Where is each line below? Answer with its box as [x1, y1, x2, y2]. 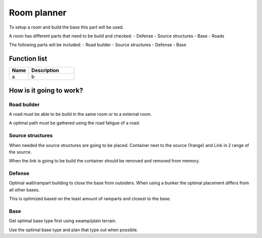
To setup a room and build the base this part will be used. [9, 24, 124, 30]
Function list [9, 55, 48, 63]
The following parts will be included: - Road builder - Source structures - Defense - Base [9, 42, 186, 48]
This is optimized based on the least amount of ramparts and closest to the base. [9, 196, 171, 202]
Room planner [9, 7, 67, 18]
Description [31, 67, 59, 74]
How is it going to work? [9, 86, 83, 95]
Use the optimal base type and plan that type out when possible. [9, 227, 138, 233]
